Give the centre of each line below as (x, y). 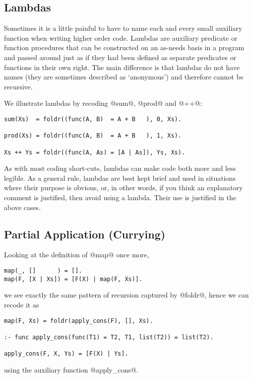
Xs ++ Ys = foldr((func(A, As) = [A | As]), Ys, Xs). (95, 152)
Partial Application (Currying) (85, 234)
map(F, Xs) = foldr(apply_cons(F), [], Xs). (79, 321)
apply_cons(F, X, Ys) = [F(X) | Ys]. (66, 354)
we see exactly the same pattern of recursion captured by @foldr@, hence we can (126, 295)
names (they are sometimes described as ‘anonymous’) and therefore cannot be (124, 77)
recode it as (22, 304)
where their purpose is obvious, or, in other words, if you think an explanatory (124, 188)
